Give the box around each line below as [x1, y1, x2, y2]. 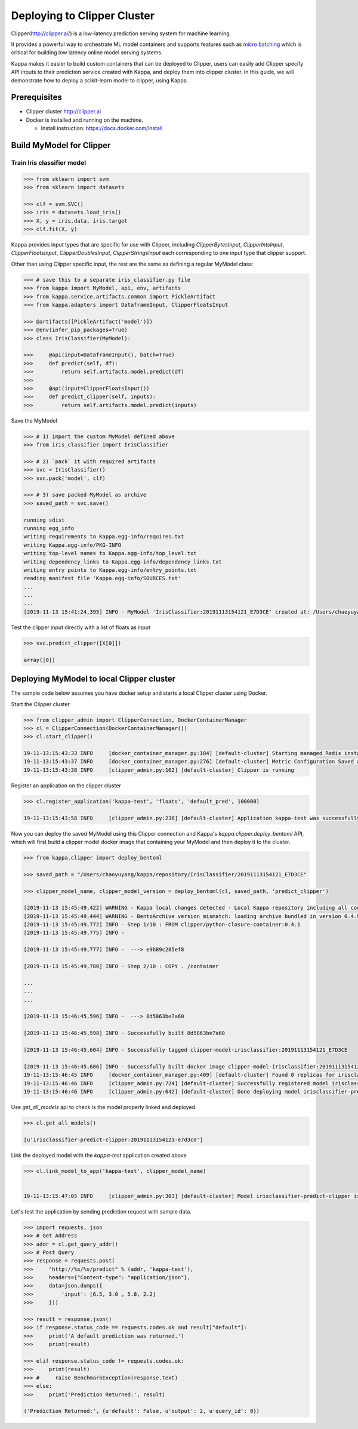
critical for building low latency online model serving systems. [11, 49, 163, 56]
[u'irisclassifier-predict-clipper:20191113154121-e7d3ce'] [23, 1136, 203, 1143]
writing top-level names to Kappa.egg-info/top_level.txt [23, 550, 197, 557]
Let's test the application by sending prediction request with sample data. [11, 1208, 192, 1215]
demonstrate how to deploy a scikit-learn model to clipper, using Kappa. [11, 76, 189, 84]
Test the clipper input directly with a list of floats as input [11, 624, 150, 631]
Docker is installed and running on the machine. [26, 116, 143, 124]
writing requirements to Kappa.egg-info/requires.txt [23, 533, 184, 540]
